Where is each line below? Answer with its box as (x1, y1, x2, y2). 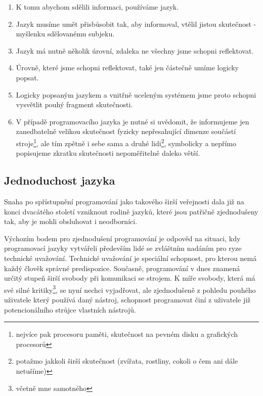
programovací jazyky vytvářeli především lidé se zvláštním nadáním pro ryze (4, 243, 242, 253)
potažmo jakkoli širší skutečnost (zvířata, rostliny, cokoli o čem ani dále (16, 356, 238, 366)
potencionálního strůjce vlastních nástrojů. (4, 304, 136, 315)
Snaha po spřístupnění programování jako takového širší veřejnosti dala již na (4, 196, 244, 206)
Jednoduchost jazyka (4, 172, 115, 188)
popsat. (16, 72, 39, 82)
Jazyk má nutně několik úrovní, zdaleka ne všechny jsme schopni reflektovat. (16, 45, 254, 56)
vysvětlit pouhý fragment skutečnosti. (16, 99, 133, 110)
